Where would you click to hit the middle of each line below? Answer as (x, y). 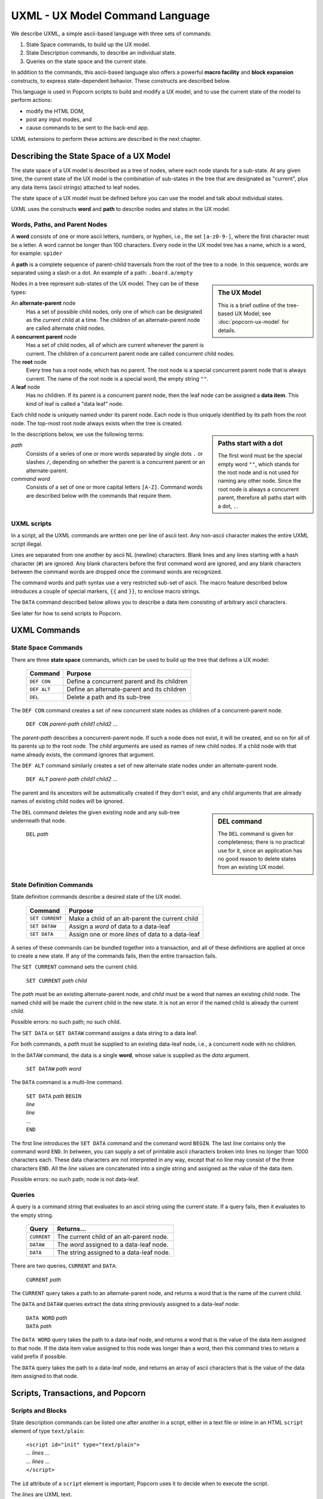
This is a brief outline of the (252, 305)
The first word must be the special (260, 456)
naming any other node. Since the (260, 481)
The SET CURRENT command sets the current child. (75, 967)
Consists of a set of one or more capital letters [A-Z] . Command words (114, 487)
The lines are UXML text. (42, 1494)
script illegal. (27, 544)
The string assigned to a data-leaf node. (114, 1253)
